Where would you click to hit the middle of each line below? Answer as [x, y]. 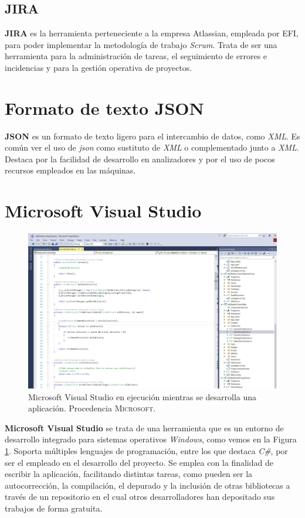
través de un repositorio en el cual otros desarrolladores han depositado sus [140, 497]
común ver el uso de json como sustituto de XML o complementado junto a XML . [152, 147]
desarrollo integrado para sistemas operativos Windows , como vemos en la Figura [151, 439]
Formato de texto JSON [104, 108]
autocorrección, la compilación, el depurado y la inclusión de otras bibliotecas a [148, 485]
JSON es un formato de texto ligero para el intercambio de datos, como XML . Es [152, 136]
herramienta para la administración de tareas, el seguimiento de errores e [136, 56]
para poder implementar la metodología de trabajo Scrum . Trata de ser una [141, 44]
